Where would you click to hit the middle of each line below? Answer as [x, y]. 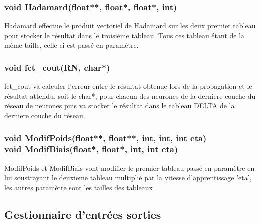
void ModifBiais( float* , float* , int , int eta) [91, 149]
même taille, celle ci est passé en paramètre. [71, 45]
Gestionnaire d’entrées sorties [83, 214]
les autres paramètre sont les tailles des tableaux [78, 187]
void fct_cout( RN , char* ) [57, 67]
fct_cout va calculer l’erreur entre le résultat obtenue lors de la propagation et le [128, 86]
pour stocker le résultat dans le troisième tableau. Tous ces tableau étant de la [124, 35]
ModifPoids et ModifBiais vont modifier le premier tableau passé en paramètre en [129, 168]
